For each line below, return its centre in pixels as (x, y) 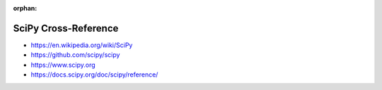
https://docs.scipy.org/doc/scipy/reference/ (94, 75)
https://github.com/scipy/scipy (75, 55)
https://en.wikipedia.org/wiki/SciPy (82, 45)
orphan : (25, 8)
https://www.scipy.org (63, 65)
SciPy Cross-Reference (66, 28)
